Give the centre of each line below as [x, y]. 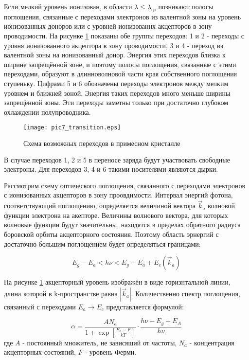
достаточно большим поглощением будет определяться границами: [102, 243]
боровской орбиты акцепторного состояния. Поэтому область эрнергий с [111, 234]
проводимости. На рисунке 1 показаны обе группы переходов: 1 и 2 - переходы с [124, 35]
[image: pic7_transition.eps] [72, 128]
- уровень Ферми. [111, 352]
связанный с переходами [40, 306]
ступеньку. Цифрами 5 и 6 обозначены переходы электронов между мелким [116, 83]
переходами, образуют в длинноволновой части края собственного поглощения [121, 74]
